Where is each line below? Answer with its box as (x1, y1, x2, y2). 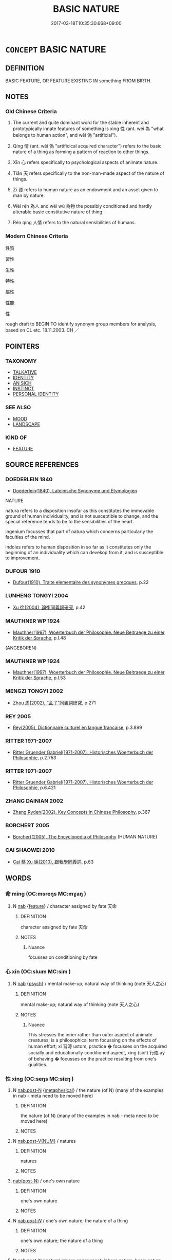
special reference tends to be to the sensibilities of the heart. (5, 518, 135, 524)
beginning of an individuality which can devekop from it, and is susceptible (5, 549, 164, 555)
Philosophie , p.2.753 (12, 754, 56, 761)
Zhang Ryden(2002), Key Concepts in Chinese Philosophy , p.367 (12, 809, 150, 815)
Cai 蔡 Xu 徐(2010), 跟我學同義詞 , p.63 (12, 859, 94, 865)
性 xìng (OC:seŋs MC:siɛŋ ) (5, 1075, 74, 1082)
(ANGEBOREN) (5, 645, 37, 651)
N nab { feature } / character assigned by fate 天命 (12, 903, 117, 909)
